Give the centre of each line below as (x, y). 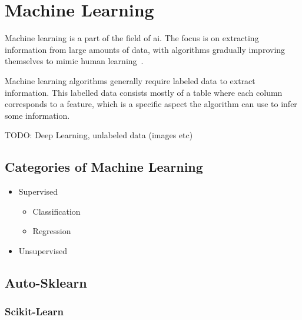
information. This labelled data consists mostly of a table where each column (144, 92)
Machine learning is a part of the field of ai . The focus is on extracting (132, 38)
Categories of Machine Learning (104, 167)
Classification (57, 211)
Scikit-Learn (34, 311)
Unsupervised (43, 250)
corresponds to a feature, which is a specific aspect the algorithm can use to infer (151, 104)
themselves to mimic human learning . (74, 61)
